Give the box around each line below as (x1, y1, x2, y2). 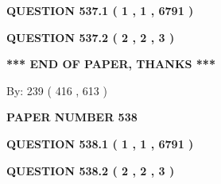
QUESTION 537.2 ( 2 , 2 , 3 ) (6, 29, 175, 45)
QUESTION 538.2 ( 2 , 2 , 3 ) (6, 162, 175, 178)
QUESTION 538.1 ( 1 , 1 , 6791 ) (6, 135, 194, 151)
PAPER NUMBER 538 (6, 109, 138, 125)
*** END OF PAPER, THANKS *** (6, 56, 215, 72)
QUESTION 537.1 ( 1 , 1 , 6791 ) (6, 2, 194, 18)
